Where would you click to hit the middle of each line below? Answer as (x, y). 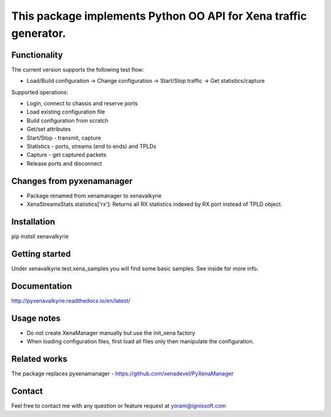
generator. (39, 33)
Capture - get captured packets (67, 155)
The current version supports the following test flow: (78, 69)
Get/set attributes (49, 129)
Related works (39, 359)
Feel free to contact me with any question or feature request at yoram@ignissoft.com (119, 405)
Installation (33, 222)
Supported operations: (40, 92)
